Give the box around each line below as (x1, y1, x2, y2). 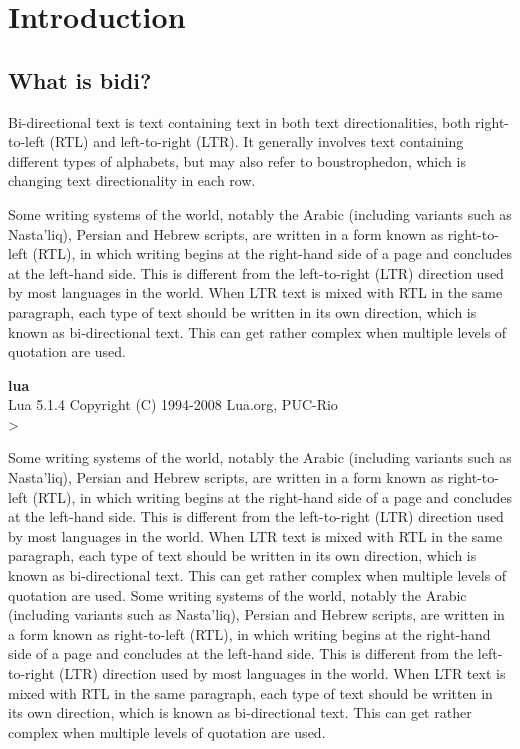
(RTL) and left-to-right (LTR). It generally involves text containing (49, 131, 464, 152)
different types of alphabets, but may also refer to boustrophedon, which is (8, 150, 466, 171)
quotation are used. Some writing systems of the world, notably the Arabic (8, 584, 467, 605)
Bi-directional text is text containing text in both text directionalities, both (8, 111, 471, 132)
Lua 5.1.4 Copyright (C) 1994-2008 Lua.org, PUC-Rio (8, 394, 338, 415)
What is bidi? (8, 64, 152, 95)
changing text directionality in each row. (8, 170, 256, 191)
